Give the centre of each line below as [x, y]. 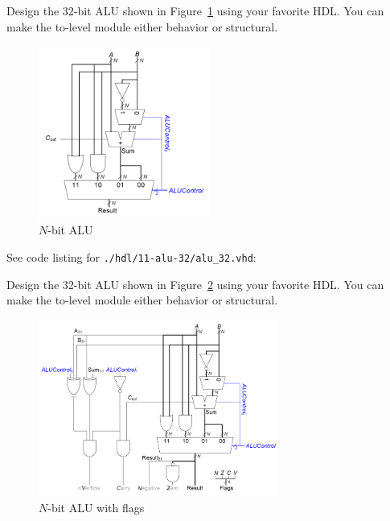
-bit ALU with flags [96, 507]
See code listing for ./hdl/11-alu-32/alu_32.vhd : [131, 257]
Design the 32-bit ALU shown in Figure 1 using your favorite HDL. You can [195, 10]
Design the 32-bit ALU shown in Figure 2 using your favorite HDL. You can [195, 284]
